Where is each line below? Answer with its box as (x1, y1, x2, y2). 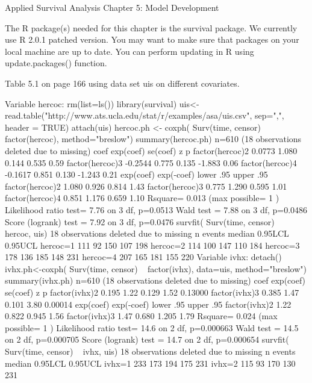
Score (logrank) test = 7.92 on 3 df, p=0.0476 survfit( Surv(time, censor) (5, 215, 275, 228)
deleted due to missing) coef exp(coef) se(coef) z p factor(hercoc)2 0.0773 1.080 (5, 144, 298, 157)
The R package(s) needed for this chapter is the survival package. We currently (5, 21, 298, 34)
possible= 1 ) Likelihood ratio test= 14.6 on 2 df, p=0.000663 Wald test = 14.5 (5, 321, 299, 334)
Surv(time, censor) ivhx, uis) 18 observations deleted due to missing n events (5, 345, 296, 358)
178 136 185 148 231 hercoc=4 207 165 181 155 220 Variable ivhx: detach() (5, 251, 282, 263)
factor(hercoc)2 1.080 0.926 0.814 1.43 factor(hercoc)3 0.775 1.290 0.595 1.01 (5, 179, 287, 192)
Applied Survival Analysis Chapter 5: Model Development (5, 1, 219, 13)
